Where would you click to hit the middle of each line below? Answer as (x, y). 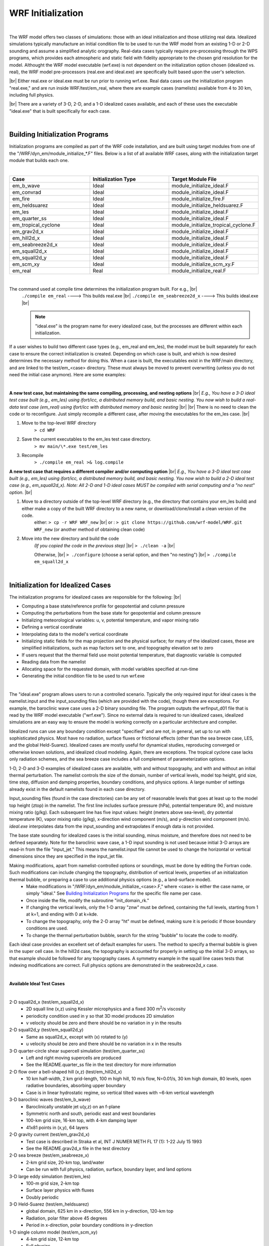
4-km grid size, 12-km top (53, 1239)
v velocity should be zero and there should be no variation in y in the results (104, 1023)
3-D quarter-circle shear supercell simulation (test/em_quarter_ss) (77, 1051)
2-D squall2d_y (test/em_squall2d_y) (46, 1030)
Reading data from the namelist (54, 662)
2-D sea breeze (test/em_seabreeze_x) (49, 1155)
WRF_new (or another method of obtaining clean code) (90, 529)
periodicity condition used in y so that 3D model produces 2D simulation (100, 1016)
